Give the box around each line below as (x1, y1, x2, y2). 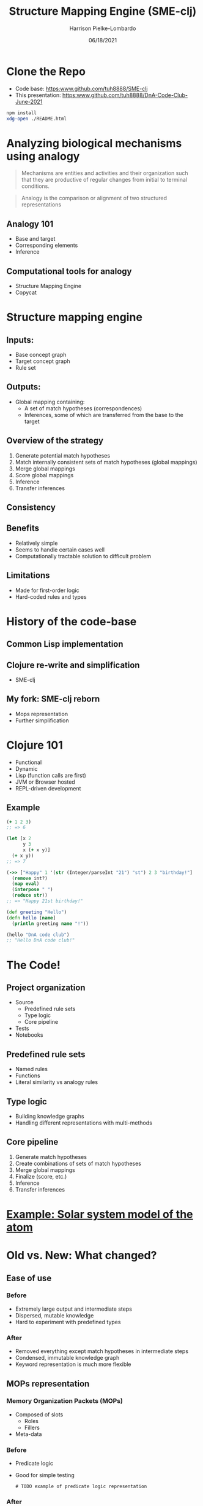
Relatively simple (15, 539, 58, 547)
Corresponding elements (15, 241, 78, 249)
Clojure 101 (6, 738, 63, 752)
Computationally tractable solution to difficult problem (15, 552, 152, 560)
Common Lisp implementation (6, 639, 124, 649)
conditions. (21, 182, 50, 190)
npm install (6, 109, 37, 116)
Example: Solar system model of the (6, 1207, 194, 1221)
